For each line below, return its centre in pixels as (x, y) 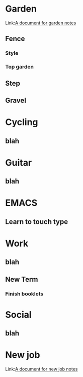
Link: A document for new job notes (41, 369)
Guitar (19, 162)
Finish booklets (24, 293)
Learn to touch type (37, 222)
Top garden (20, 67)
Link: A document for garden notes (41, 23)
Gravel (16, 100)
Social (18, 314)
